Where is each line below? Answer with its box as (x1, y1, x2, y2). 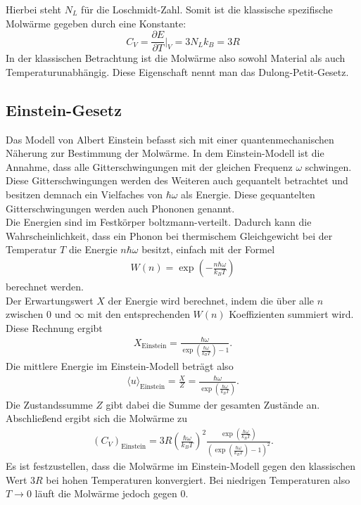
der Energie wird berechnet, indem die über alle (108, 293, 315, 307)
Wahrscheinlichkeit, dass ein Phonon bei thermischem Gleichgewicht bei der (6, 228, 333, 243)
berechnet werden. (6, 279, 84, 294)
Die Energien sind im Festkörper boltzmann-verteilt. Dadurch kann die (6, 215, 312, 229)
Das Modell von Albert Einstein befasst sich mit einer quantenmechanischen (6, 132, 334, 146)
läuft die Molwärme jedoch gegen (34, 486, 177, 501)
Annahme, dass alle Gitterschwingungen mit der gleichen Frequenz (6, 159, 293, 174)
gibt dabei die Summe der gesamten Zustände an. (106, 397, 320, 411)
